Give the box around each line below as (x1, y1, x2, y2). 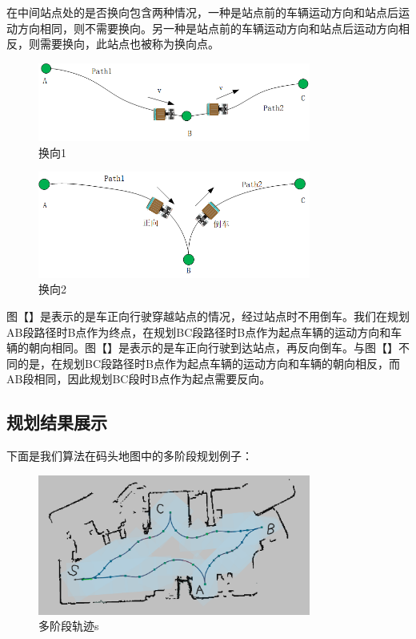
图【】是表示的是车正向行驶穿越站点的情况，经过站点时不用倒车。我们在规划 (6, 307, 410, 324)
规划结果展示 (6, 410, 107, 435)
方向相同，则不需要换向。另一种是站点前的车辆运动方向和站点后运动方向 (17, 19, 398, 36)
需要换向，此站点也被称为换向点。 (39, 35, 219, 52)
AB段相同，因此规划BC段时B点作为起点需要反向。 (6, 370, 271, 387)
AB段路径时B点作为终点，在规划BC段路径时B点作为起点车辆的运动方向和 (6, 323, 391, 340)
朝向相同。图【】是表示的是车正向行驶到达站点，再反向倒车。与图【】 (28, 339, 398, 356)
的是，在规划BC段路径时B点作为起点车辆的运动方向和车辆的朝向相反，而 (17, 354, 400, 371)
